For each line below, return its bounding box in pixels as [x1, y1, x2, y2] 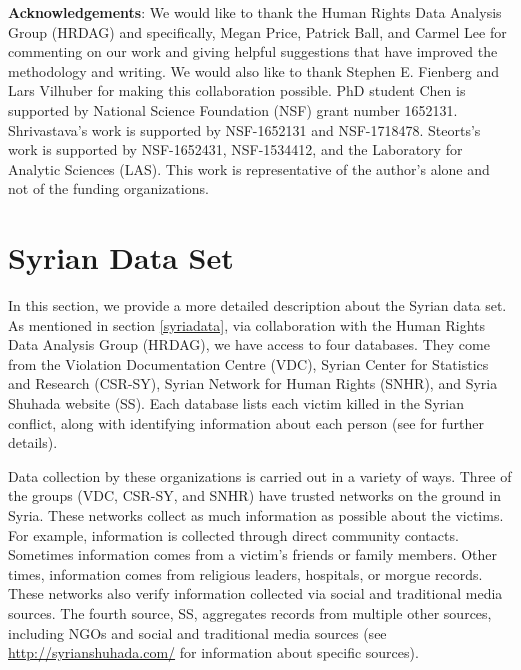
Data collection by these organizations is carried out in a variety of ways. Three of [8, 465, 512, 486]
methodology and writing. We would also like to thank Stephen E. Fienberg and [8, 60, 499, 81]
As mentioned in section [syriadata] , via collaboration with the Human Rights [8, 314, 486, 335]
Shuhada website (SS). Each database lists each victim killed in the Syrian [8, 393, 464, 414]
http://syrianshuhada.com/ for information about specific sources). [8, 642, 419, 663]
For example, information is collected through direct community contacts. [8, 524, 459, 545]
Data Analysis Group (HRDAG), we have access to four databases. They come [8, 334, 490, 355]
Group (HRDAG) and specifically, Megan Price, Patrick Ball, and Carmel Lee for [8, 21, 507, 42]
